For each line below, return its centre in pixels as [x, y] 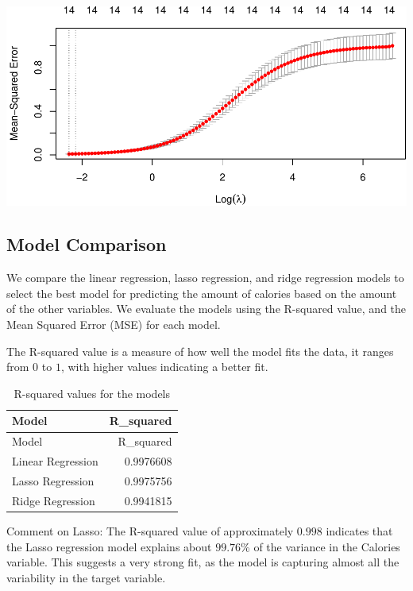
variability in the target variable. [86, 577]
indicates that [359, 530]
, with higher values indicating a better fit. [164, 367]
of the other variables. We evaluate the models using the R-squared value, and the [206, 309]
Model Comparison [87, 244]
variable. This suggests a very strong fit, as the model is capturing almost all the [203, 562]
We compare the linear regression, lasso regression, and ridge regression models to [205, 278]
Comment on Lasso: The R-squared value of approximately [150, 530]
